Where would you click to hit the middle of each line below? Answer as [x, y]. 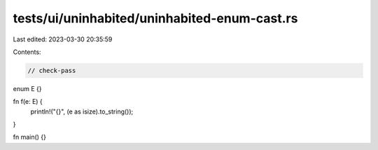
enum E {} [27, 88]
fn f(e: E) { [28, 102]
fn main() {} [30, 137]
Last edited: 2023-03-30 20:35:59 [63, 39]
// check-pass [52, 70]
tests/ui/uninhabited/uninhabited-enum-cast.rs [155, 18]
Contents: [27, 52]
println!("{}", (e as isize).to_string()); [82, 111]
